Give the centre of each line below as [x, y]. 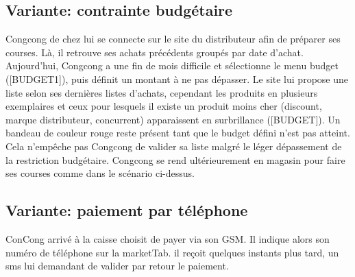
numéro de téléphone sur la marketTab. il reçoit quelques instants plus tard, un [172, 252]
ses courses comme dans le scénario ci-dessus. [100, 173]
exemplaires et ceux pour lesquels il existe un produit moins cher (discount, [164, 106]
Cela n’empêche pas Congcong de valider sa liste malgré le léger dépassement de [174, 146]
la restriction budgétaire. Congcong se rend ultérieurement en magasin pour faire [175, 159]
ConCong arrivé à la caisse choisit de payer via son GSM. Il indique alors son [168, 238]
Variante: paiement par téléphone [127, 210]
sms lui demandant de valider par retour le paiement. [117, 266]
